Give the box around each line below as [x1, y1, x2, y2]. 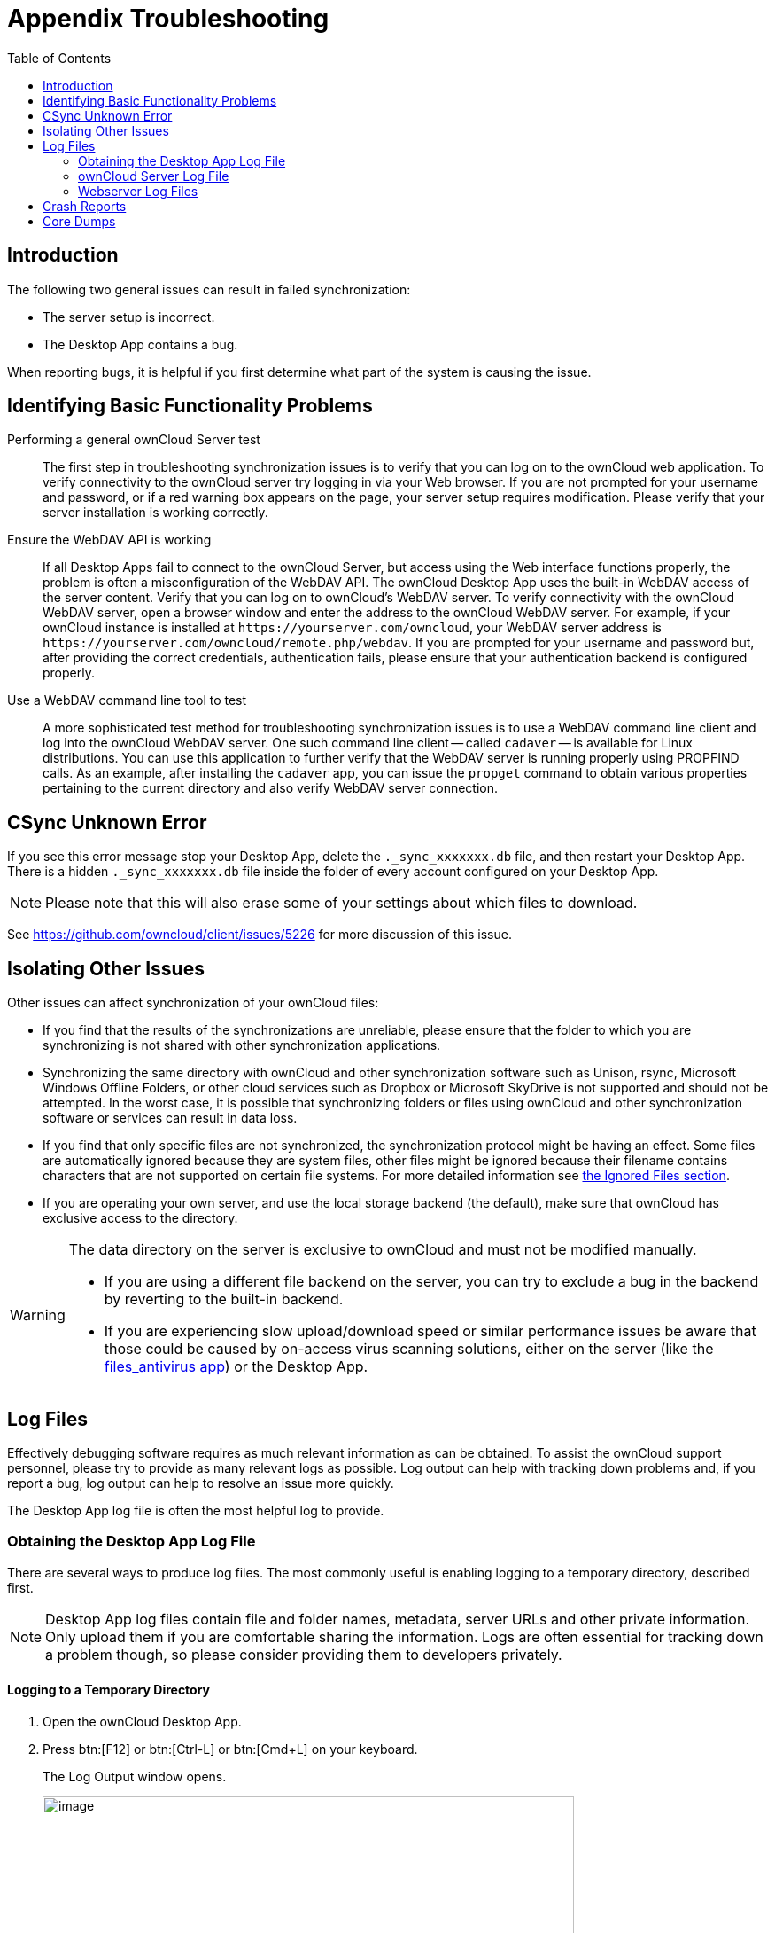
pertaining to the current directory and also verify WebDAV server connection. [43, 780, 499, 796]
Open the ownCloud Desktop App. [43, 1713, 242, 1729]
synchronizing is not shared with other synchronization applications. [43, 1037, 441, 1053]
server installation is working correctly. [43, 505, 268, 520]
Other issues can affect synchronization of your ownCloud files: [7, 995, 379, 1011]
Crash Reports [43, 198, 127, 214]
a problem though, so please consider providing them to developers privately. [45, 1645, 562, 1663]
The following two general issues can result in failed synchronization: [7, 281, 411, 297]
